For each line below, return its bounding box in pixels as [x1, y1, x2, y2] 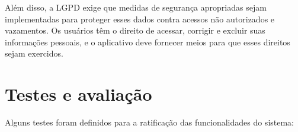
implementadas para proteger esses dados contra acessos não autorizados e [5, 12, 275, 25]
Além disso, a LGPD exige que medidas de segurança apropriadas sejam [5, 1, 267, 13]
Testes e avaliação [5, 82, 152, 106]
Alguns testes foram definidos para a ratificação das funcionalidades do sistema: [5, 116, 294, 128]
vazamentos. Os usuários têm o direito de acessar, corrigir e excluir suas [5, 24, 265, 37]
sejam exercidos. [5, 47, 63, 60]
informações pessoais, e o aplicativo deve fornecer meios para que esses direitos [5, 35, 290, 48]
